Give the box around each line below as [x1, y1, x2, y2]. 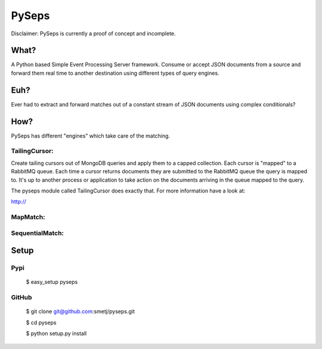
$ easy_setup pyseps [26, 278, 78, 286]
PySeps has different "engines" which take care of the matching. [11, 132, 170, 139]
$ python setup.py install [26, 330, 87, 337]
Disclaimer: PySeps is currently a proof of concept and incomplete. [11, 30, 176, 37]
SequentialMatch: [11, 229, 64, 237]
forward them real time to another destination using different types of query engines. [11, 69, 220, 76]
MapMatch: [11, 213, 45, 221]
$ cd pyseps [26, 319, 57, 326]
